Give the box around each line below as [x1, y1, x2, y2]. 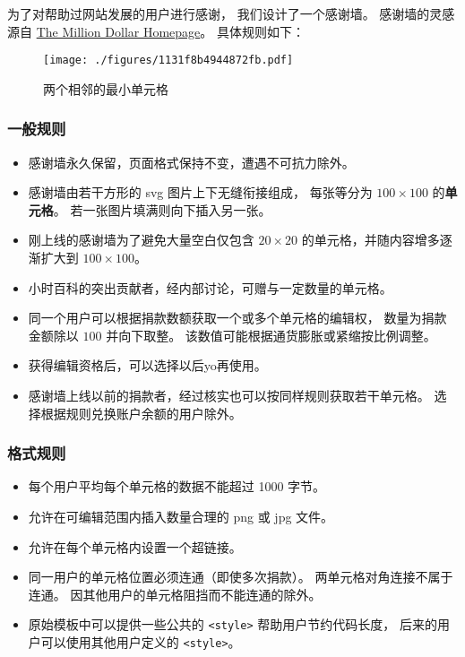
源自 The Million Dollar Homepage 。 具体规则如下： [7, 22, 305, 40]
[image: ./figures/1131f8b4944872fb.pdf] [43, 54, 294, 67]
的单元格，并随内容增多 [301, 230, 440, 249]
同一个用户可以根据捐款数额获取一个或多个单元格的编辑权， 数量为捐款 [28, 308, 447, 327]
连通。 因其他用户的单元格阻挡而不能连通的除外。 [28, 584, 322, 603]
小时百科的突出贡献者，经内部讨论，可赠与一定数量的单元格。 [28, 278, 392, 297]
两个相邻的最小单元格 [43, 79, 168, 98]
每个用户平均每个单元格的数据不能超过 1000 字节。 [28, 477, 326, 496]
